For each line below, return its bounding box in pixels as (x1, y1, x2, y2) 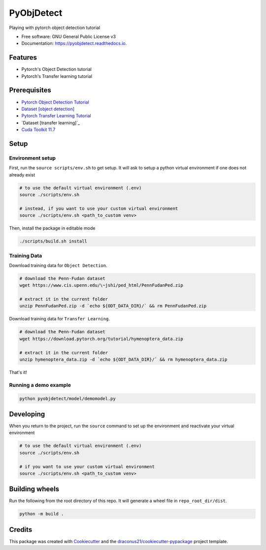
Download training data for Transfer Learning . (9, 316, 110, 322)
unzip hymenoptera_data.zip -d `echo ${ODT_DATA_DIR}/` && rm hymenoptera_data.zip (19, 356, 228, 362)
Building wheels (9, 485, 59, 493)
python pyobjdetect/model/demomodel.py (19, 396, 116, 401)
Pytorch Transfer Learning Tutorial (21, 113, 91, 119)
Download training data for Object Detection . (9, 262, 107, 268)
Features (9, 53, 37, 62)
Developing (9, 410, 45, 418)
